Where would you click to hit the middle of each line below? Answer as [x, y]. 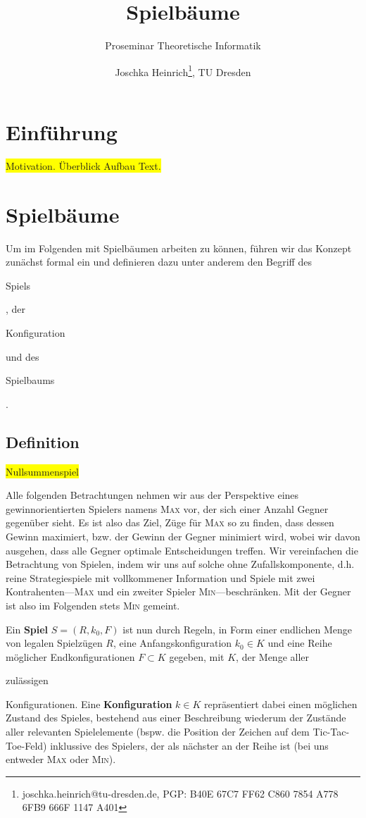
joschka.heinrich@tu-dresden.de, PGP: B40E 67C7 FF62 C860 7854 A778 [180, 793]
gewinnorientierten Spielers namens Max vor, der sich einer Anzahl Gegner [167, 508]
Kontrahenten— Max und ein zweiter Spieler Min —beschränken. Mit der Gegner [178, 591]
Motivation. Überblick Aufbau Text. [83, 165]
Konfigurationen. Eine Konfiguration [89, 704]
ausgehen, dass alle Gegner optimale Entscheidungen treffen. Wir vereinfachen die [182, 550]
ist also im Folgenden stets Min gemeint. [93, 605]
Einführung [62, 131]
